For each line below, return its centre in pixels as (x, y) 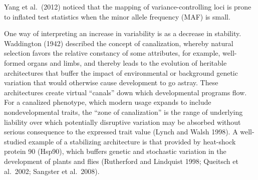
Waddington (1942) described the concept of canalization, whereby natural (119, 43)
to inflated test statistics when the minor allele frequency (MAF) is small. (117, 16)
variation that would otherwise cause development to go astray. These (111, 82)
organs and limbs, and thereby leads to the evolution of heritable (127, 62)
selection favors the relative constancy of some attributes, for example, (112, 53)
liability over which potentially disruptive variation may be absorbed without (122, 122)
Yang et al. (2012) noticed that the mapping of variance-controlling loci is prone (128, 7)
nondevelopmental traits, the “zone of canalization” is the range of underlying (123, 112)
